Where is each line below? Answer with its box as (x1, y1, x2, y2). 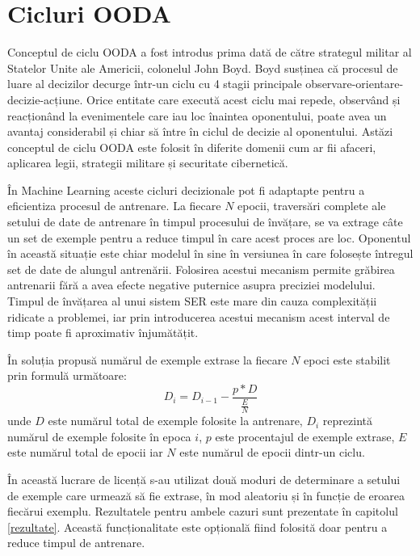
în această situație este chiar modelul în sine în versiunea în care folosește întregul (7, 245, 414, 262)
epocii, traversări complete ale (237, 197, 386, 214)
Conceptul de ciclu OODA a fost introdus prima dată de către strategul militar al (7, 44, 412, 61)
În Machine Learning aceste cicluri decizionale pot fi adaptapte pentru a (7, 181, 365, 198)
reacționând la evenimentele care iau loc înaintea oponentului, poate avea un (7, 107, 387, 124)
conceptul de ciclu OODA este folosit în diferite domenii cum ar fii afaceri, (7, 138, 376, 155)
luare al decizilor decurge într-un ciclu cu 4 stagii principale (7, 75, 302, 92)
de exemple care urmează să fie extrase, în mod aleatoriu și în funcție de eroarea (7, 486, 405, 503)
